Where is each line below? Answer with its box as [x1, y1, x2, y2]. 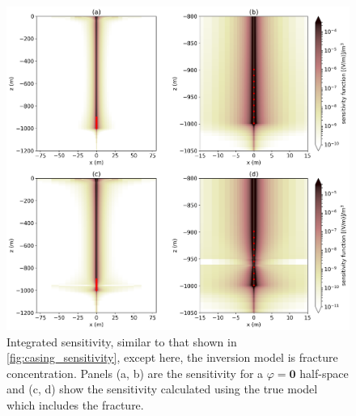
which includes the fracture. [6, 396, 144, 413]
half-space [299, 364, 349, 381]
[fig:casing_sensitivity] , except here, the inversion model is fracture [6, 349, 338, 366]
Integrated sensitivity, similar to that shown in [6, 333, 237, 350]
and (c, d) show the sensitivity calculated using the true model [6, 380, 318, 397]
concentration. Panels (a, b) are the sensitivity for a [6, 364, 264, 381]
